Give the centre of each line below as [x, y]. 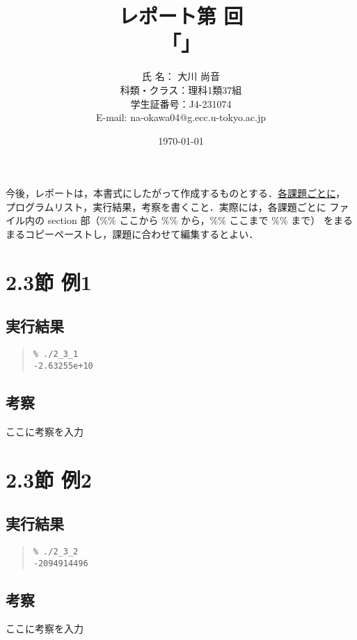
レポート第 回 [181, 16]
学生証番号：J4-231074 [181, 103]
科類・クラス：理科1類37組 [181, 89]
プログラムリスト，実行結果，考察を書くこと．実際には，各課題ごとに [166, 206]
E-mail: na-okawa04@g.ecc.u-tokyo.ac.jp [181, 117]
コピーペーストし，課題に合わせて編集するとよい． [142, 234]
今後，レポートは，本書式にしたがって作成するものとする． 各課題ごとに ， [176, 193]
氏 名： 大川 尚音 [181, 76]
